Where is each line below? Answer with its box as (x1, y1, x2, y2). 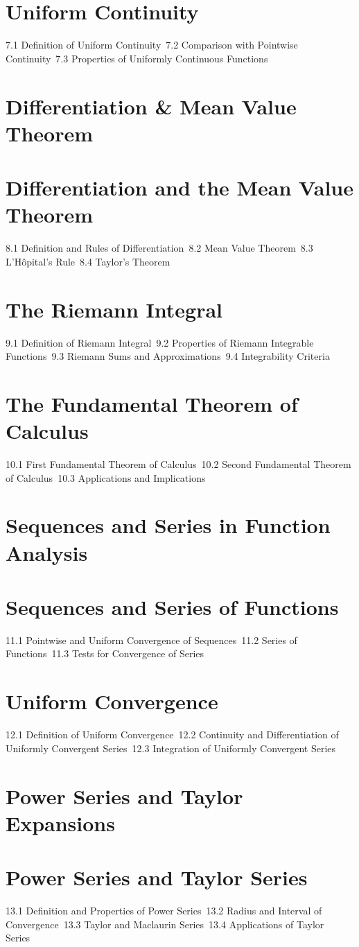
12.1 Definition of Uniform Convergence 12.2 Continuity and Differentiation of (6, 727, 339, 742)
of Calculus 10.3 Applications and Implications (6, 470, 206, 485)
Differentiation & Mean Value (6, 92, 297, 120)
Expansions (6, 808, 115, 837)
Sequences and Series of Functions (6, 592, 339, 620)
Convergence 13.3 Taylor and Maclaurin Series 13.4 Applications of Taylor (6, 916, 324, 931)
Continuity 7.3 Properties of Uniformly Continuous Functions (6, 51, 268, 65)
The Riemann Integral (6, 295, 223, 323)
